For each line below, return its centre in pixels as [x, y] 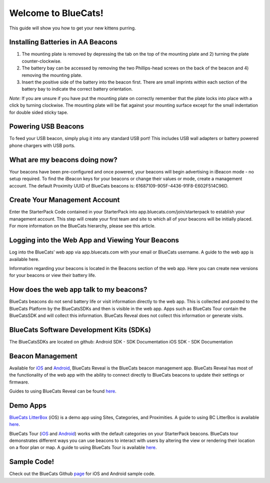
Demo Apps [28, 405]
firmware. [19, 382]
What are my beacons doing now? [63, 160]
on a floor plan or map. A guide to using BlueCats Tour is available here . [83, 447]
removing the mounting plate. [52, 75]
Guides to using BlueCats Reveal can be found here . [63, 391]
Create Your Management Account [64, 200]
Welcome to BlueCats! [56, 13]
